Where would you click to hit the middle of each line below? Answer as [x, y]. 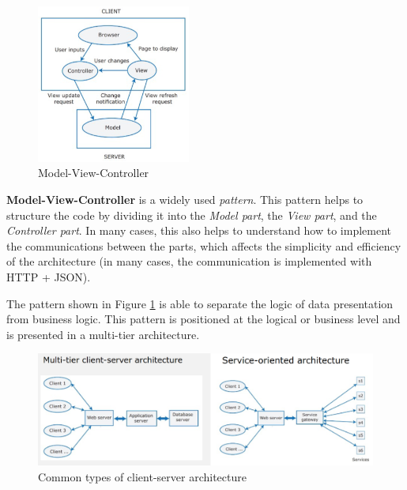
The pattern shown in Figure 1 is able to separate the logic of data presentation [200, 303]
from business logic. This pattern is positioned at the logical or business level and [203, 319]
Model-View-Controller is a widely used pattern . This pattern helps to [185, 199]
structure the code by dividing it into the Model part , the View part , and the [192, 215]
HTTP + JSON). [49, 276]
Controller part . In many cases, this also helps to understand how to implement [199, 230]
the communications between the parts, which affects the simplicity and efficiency [204, 245]
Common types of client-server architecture [142, 476]
